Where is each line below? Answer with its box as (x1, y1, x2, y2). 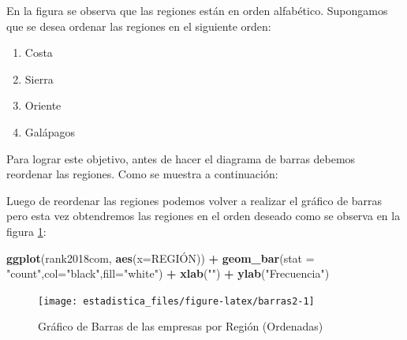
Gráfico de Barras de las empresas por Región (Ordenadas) (38, 318, 323, 334)
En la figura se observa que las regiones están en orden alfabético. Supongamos (6, 2, 388, 18)
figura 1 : (6, 222, 47, 239)
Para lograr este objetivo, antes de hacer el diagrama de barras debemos (6, 150, 356, 166)
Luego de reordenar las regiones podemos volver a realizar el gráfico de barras (6, 192, 383, 208)
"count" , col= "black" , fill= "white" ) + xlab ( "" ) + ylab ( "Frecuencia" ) (6, 265, 330, 282)
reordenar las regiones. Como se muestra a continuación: (6, 166, 278, 182)
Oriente (24, 97, 62, 114)
